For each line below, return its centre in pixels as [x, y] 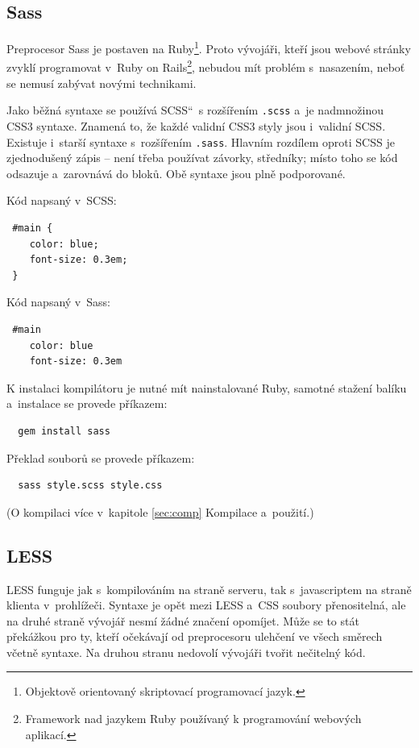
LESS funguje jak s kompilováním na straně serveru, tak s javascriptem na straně [209, 589]
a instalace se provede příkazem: [87, 403]
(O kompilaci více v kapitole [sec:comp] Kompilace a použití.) [160, 511]
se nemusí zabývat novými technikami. [102, 83]
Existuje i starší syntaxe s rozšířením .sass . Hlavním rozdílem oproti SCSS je [201, 141]
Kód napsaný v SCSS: [62, 200]
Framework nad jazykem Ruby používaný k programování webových [193, 719]
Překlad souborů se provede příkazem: [101, 457]
